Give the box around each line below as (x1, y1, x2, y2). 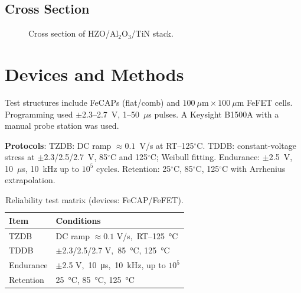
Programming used (5, 108, 73, 120)
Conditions (55, 214, 101, 226)
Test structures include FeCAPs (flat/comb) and (5, 96, 180, 108)
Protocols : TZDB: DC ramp (5, 139, 112, 151)
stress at (5, 151, 35, 163)
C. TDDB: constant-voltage (197, 139, 296, 151)
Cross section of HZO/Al (28, 27, 119, 40)
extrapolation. (5, 174, 55, 186)
